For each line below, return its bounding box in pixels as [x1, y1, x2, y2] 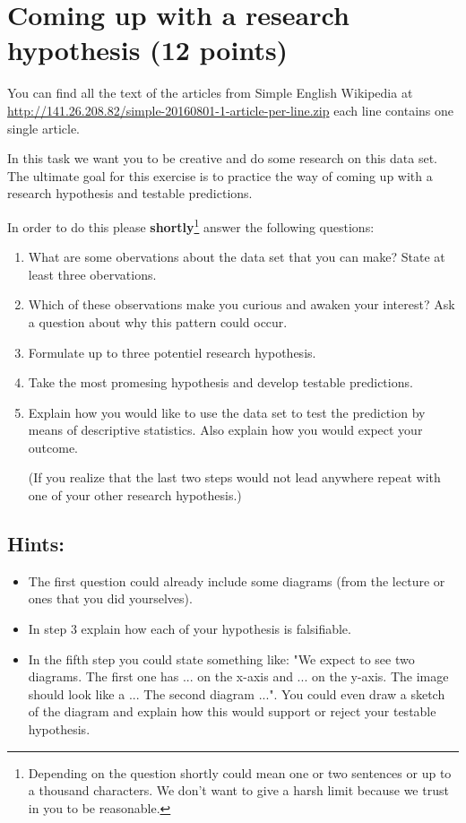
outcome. [28, 437, 79, 456]
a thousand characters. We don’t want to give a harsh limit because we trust [28, 781, 449, 800]
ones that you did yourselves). [28, 589, 193, 608]
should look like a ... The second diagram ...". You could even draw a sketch [28, 684, 445, 703]
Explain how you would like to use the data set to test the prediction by [28, 403, 426, 421]
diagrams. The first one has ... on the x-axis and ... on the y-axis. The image [28, 667, 449, 686]
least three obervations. [28, 264, 157, 283]
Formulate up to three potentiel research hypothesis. [28, 342, 316, 361]
